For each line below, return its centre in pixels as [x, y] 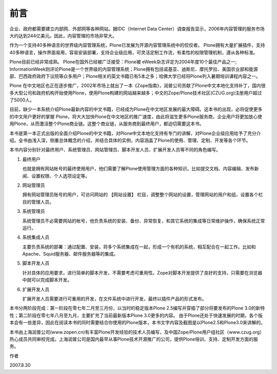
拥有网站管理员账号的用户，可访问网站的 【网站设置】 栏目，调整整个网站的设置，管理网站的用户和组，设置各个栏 [143, 194]
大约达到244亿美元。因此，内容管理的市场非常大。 [63, 35]
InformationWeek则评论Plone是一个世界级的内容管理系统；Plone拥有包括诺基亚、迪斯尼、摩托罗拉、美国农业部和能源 [134, 69]
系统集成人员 [36, 237]
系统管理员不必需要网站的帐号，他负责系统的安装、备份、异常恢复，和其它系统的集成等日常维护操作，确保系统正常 [144, 221]
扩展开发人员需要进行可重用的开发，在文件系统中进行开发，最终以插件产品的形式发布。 [114, 299]
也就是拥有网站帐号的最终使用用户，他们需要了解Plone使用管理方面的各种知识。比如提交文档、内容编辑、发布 [138, 169]
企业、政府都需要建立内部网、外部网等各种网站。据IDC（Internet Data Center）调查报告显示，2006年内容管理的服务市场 [137, 29]
